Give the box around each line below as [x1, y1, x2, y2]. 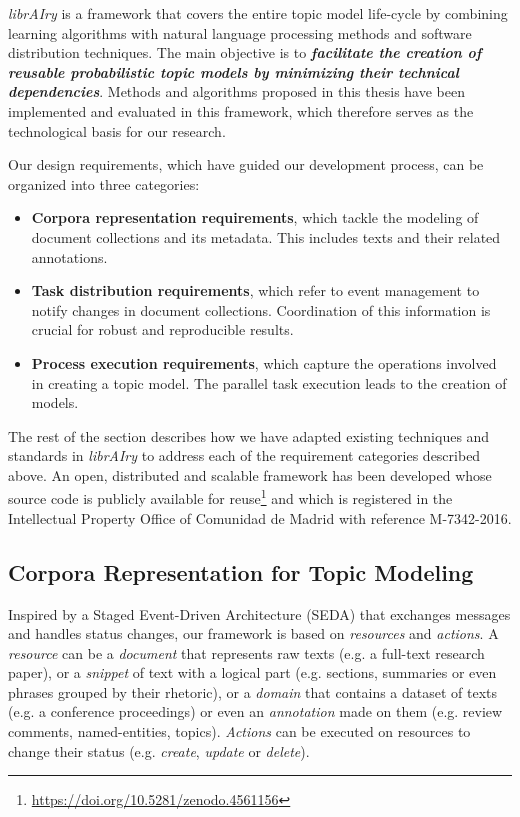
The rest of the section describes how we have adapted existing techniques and [8, 425, 490, 446]
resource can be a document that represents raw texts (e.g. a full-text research [8, 642, 485, 663]
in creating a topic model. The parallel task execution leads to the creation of [31, 372, 507, 393]
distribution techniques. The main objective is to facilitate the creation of [8, 42, 482, 63]
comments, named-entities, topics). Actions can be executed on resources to [8, 721, 471, 742]
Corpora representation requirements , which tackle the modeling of [31, 207, 479, 228]
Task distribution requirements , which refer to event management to [31, 280, 480, 301]
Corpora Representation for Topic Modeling [8, 556, 474, 587]
